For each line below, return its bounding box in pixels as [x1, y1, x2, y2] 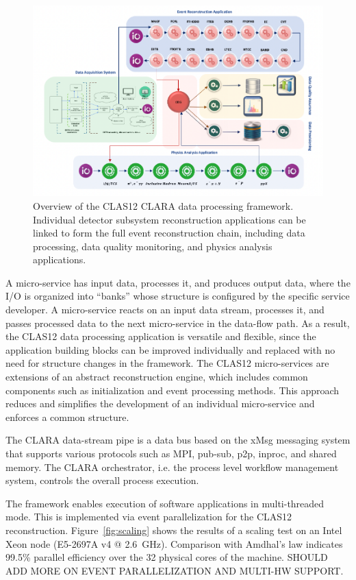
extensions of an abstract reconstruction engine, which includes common [5, 370, 308, 384]
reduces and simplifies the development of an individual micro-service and [5, 396, 315, 411]
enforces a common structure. [5, 409, 129, 424]
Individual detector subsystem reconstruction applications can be [33, 212, 306, 226]
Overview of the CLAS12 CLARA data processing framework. [33, 198, 294, 213]
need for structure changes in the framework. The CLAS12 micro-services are [5, 356, 329, 370]
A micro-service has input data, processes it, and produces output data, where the [5, 275, 351, 289]
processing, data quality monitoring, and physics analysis [33, 239, 272, 253]
